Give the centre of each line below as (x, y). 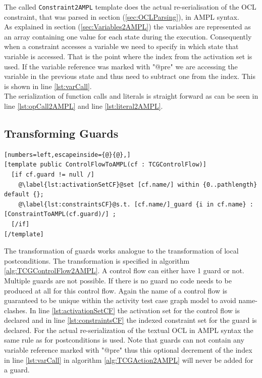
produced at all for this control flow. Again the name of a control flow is (116, 290)
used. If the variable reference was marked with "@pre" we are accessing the (121, 66)
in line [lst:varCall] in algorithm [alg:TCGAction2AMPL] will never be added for (129, 360)
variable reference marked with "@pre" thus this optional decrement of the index (128, 350)
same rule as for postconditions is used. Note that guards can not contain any (124, 340)
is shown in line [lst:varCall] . (48, 86)
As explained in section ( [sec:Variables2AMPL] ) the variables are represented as (127, 27)
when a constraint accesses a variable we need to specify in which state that (121, 46)
